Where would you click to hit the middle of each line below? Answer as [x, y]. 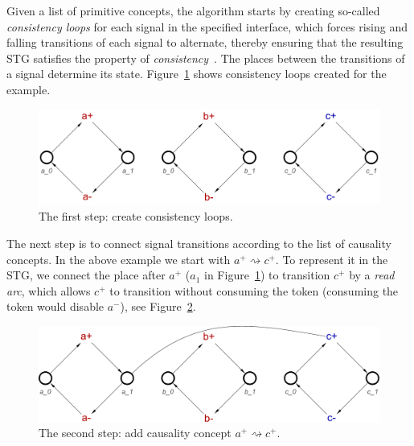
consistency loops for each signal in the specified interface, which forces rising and [207, 26]
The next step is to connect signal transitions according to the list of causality [199, 243]
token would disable [55, 306]
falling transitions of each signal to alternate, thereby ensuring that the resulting [205, 42]
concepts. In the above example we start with [119, 259]
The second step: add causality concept [135, 433]
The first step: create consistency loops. [136, 216]
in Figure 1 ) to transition [267, 275]
